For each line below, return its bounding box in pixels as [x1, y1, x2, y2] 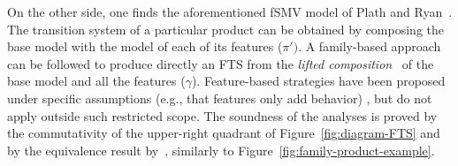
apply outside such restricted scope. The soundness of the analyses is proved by [7, 106, 438, 124]
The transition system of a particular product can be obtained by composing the [7, 19, 444, 38]
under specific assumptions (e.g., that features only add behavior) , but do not [7, 88, 432, 107]
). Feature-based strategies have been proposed [191, 72, 446, 90]
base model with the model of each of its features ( [7, 37, 283, 56]
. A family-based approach [298, 37, 441, 56]
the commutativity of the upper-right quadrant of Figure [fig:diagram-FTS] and [7, 124, 440, 142]
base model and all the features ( [7, 72, 186, 90]
